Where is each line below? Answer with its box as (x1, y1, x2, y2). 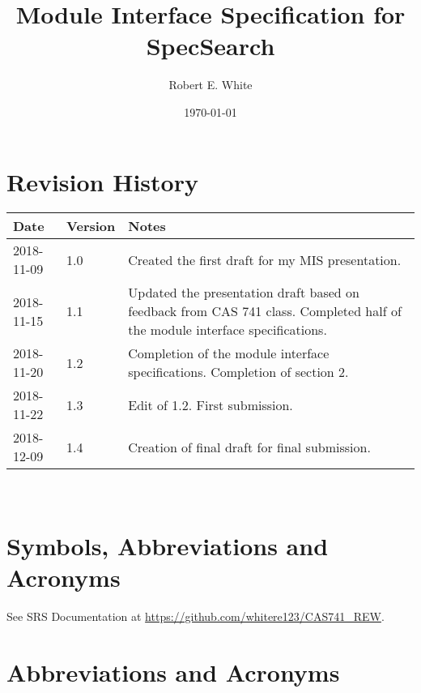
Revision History (6, 165, 198, 198)
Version (66, 216, 116, 236)
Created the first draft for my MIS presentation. (128, 250, 402, 269)
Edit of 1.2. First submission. (128, 395, 293, 414)
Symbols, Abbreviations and (6, 529, 329, 563)
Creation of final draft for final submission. (128, 437, 371, 456)
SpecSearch (146, 29, 275, 62)
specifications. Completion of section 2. (128, 362, 349, 382)
